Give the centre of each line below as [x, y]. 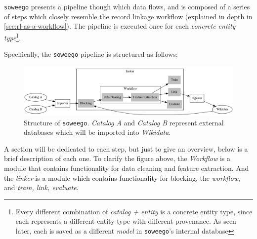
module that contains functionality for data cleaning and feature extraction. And [127, 168]
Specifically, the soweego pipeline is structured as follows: [91, 54]
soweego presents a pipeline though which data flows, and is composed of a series [127, 6]
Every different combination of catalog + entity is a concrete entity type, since [134, 211]
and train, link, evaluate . [41, 187]
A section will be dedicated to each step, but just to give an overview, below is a [126, 148]
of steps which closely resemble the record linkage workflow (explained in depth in [128, 16]
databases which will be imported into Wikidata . [97, 132]
